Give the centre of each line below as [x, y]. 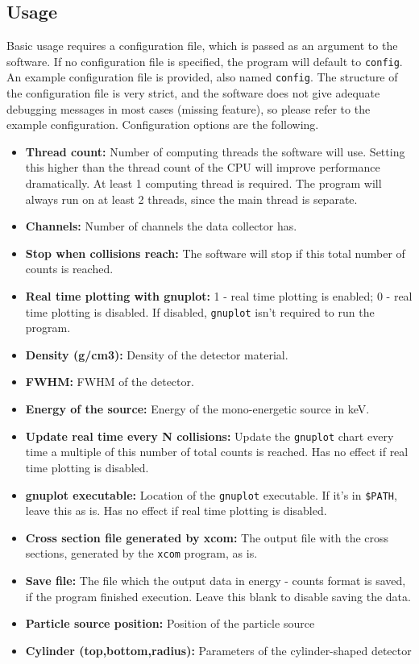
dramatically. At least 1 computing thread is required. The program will [203, 183]
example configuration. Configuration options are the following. [163, 124]
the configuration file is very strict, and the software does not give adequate [193, 93]
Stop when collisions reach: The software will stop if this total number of [215, 253]
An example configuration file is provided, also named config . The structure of [202, 77]
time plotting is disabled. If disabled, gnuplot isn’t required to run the [200, 311]
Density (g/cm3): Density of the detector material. [157, 354]
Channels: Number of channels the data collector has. [161, 226]
